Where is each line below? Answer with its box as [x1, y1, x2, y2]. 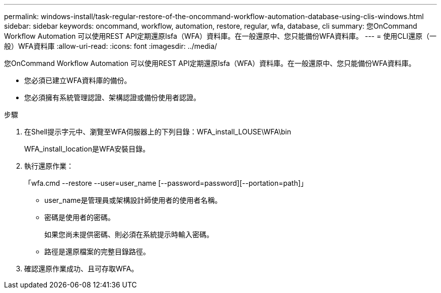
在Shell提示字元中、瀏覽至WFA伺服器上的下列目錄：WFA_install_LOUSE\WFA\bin [24, 127, 291, 136]
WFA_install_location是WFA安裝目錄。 [24, 144, 150, 153]
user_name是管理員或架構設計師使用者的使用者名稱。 [44, 196, 222, 204]
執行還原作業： [24, 162, 73, 170]
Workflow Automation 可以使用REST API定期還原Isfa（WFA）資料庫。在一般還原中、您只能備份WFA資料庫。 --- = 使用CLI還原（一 [4, 32, 437, 40]
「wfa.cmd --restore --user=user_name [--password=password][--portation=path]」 [24, 179, 308, 187]
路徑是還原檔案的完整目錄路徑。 [44, 247, 150, 256]
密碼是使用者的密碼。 [44, 213, 115, 222]
